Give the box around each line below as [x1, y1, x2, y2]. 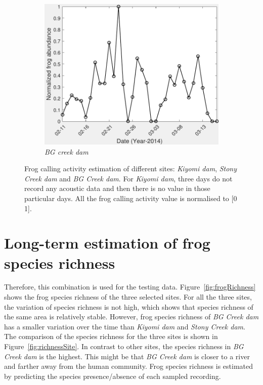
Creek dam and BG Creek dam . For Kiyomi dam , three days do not [24, 173, 233, 183]
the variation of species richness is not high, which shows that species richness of [4, 301, 253, 312]
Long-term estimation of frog [4, 232, 210, 253]
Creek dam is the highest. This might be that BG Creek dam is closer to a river [4, 351, 250, 361]
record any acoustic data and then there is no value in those [24, 183, 210, 194]
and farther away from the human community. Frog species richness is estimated [4, 361, 253, 371]
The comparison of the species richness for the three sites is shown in [4, 331, 218, 342]
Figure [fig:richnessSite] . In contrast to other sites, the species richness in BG [4, 341, 244, 351]
